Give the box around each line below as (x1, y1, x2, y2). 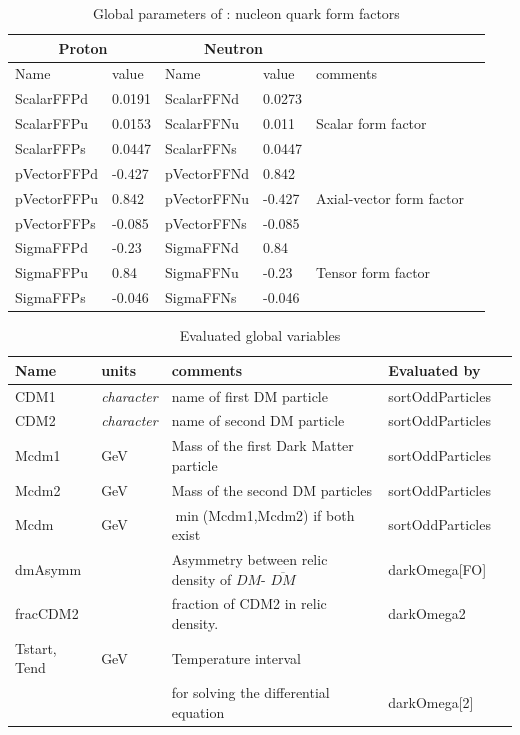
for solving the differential (171, 682, 330, 703)
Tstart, (15, 637, 57, 658)
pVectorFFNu (165, 187, 250, 208)
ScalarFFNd (165, 88, 239, 109)
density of (171, 568, 232, 589)
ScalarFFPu (15, 113, 88, 134)
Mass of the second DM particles (171, 479, 373, 500)
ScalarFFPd (15, 88, 88, 109)
